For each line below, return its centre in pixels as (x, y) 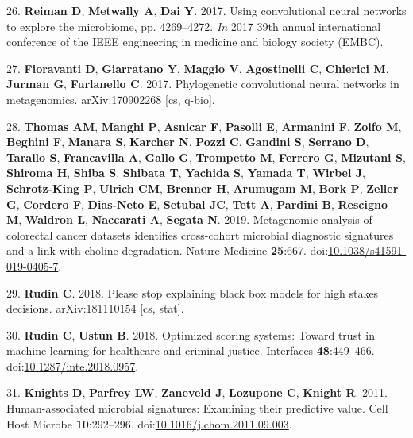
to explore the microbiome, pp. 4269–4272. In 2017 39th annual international (194, 26)
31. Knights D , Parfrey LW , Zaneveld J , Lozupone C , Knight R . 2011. (197, 392)
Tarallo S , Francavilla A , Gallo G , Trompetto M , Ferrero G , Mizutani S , (206, 157)
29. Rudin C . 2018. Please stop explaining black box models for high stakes (193, 292)
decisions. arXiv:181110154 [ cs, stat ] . (95, 308)
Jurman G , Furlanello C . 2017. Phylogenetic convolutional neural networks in (203, 84)
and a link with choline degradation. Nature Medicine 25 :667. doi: (168, 250)
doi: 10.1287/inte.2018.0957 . (73, 365)
